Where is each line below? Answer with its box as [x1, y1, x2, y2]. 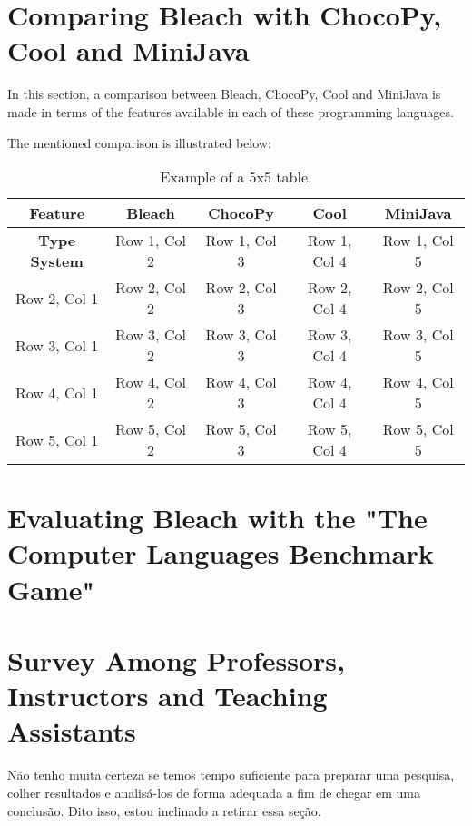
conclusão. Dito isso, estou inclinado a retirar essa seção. [7, 801, 321, 820]
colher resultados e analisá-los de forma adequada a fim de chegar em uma [7, 782, 421, 801]
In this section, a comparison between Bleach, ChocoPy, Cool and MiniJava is [7, 84, 441, 103]
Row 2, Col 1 [15, 287, 99, 309]
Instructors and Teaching [7, 677, 328, 714]
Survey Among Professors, [7, 642, 346, 679]
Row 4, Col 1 [15, 381, 99, 403]
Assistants [7, 713, 136, 750]
